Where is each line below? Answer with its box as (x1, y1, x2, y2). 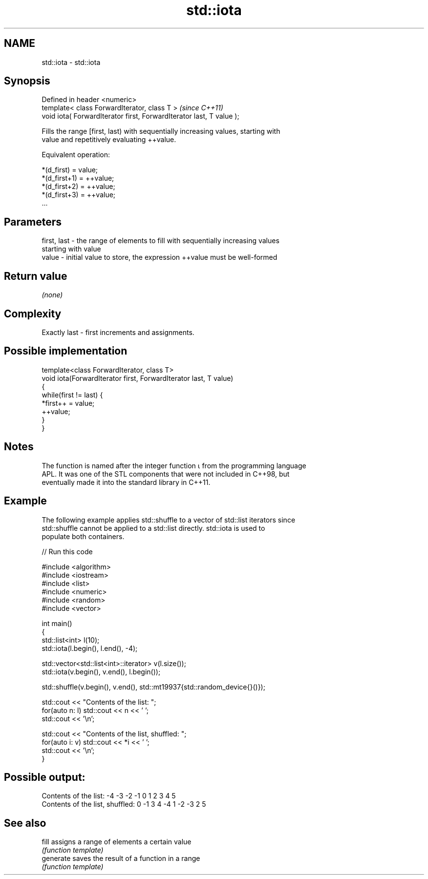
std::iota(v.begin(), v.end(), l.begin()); (42, 667, 161, 676)
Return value (4, 270, 67, 282)
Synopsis (4, 75, 50, 87)
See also (4, 816, 46, 829)
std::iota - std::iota (42, 58, 101, 66)
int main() (42, 619, 72, 628)
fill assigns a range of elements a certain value (42, 837, 192, 846)
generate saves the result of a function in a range (42, 854, 200, 863)
